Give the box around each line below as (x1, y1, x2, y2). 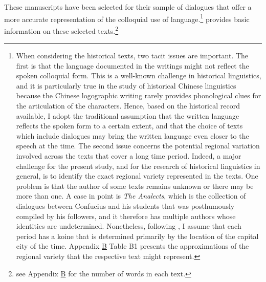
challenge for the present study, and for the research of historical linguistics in (16, 160, 260, 171)
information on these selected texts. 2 (4, 24, 119, 36)
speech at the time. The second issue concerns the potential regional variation (16, 140, 260, 151)
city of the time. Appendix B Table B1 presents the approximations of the (16, 241, 249, 251)
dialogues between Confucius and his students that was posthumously (16, 201, 235, 211)
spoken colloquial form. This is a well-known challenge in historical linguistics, (16, 70, 261, 81)
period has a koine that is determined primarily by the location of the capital (16, 230, 259, 241)
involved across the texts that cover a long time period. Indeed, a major (16, 150, 241, 161)
